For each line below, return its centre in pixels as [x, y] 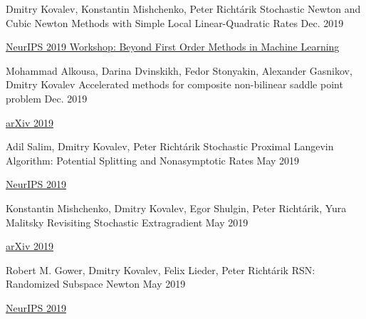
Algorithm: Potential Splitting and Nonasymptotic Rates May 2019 [153, 160]
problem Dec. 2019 [47, 98]
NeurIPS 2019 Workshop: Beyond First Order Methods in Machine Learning [173, 47]
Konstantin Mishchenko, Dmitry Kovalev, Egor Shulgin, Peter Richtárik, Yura [176, 208]
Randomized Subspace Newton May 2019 [96, 284]
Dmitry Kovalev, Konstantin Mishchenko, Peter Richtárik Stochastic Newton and [183, 9]
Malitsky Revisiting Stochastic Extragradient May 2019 [127, 222]
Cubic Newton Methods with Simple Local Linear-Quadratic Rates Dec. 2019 [175, 22]
